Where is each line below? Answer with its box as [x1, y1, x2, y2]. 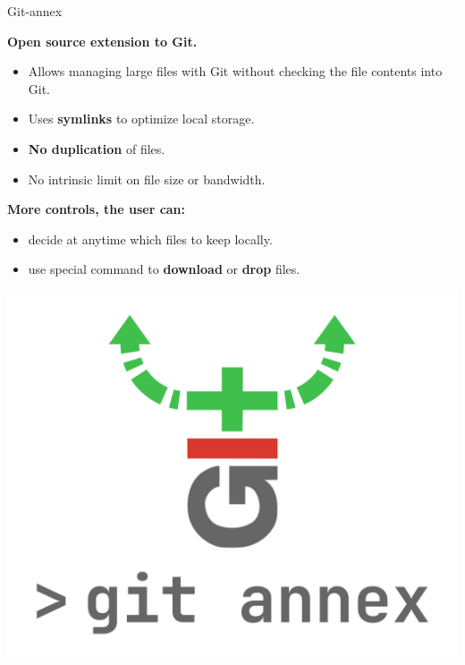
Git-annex [7, 2, 63, 20]
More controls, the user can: [7, 200, 186, 218]
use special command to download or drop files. [28, 260, 300, 278]
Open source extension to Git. [7, 31, 198, 50]
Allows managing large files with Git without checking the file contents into [28, 62, 443, 81]
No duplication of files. [28, 139, 165, 158]
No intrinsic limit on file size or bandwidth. [28, 169, 266, 188]
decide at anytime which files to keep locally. [28, 229, 273, 248]
